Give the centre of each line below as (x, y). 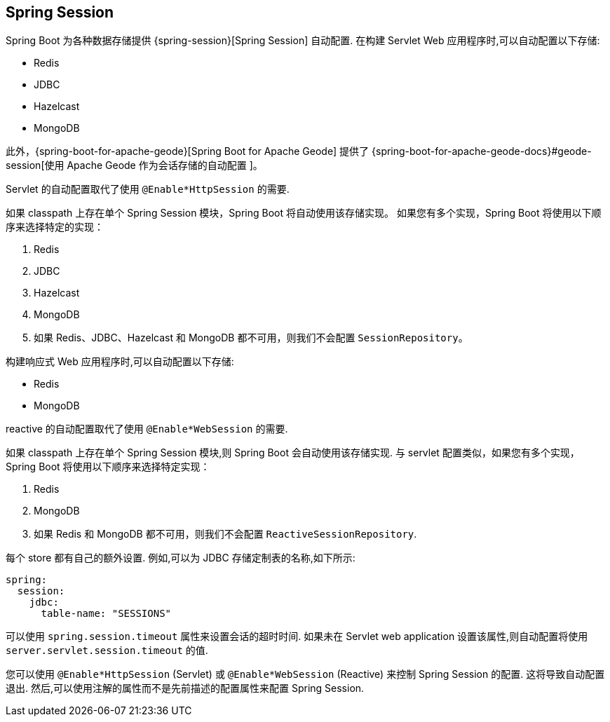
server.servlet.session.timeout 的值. (107, 651)
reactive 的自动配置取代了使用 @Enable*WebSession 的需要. (147, 429)
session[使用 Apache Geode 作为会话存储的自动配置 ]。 (134, 165)
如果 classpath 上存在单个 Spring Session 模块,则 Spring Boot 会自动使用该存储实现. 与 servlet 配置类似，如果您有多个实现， (293, 453)
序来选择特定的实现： (55, 227)
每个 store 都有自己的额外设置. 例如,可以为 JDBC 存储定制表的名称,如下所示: (181, 558)
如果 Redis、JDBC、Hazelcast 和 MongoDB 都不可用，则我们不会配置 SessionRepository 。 (251, 338)
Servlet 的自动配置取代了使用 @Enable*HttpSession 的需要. (148, 189)
